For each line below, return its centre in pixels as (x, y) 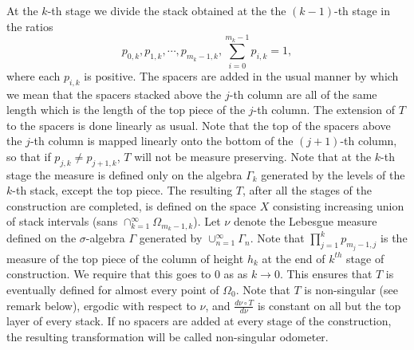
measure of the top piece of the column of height (125, 258)
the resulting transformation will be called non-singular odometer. (168, 336)
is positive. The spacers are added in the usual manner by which (241, 75)
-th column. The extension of (324, 110)
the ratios (30, 26)
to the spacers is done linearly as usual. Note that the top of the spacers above (199, 125)
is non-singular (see (351, 289)
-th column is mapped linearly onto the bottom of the (162, 141)
